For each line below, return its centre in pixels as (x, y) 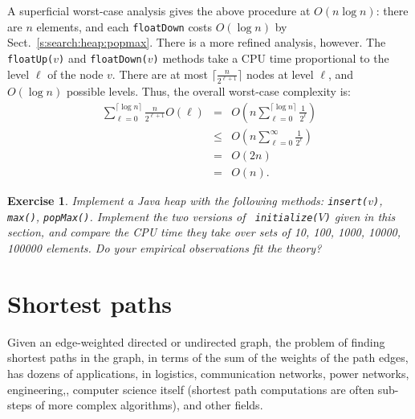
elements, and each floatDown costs (124, 26)
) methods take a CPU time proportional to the (271, 58)
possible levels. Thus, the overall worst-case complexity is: (208, 91)
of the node (75, 74)
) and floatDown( (103, 58)
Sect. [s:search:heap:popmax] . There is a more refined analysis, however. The (197, 42)
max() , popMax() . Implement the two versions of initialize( (163, 216)
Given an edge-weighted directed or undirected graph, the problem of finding (196, 341)
